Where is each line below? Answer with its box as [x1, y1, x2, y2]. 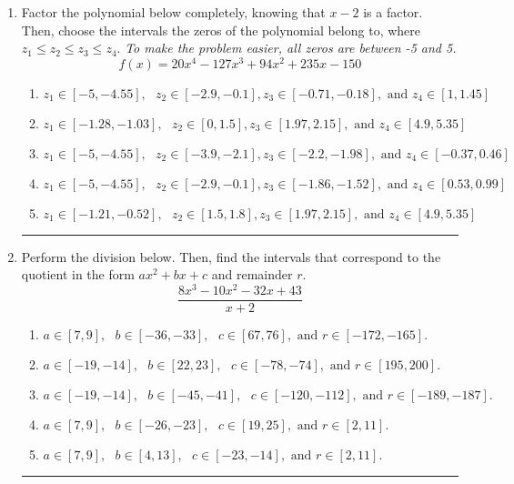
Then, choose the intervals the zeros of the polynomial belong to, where [21, 20, 421, 39]
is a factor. [363, 3, 423, 21]
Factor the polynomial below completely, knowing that [21, 3, 326, 21]
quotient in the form [21, 265, 135, 284]
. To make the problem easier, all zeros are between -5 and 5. [116, 38, 457, 57]
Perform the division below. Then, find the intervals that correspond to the [21, 247, 441, 266]
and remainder [211, 265, 293, 284]
